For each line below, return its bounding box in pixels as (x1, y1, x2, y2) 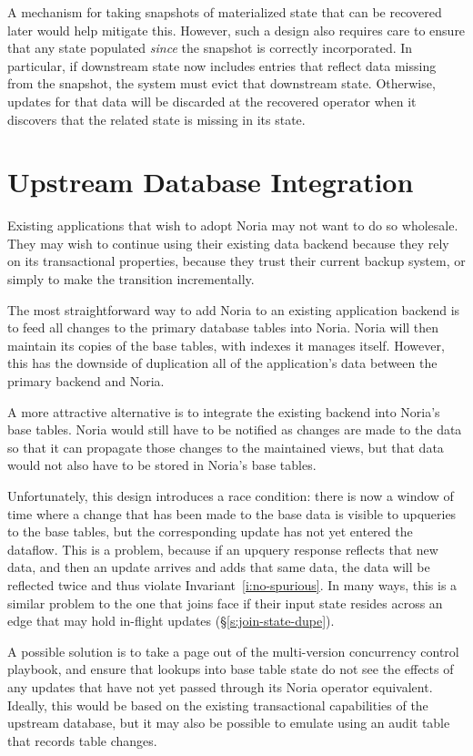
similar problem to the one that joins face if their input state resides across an (7, 593, 443, 612)
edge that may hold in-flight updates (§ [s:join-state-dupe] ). (7, 611, 335, 630)
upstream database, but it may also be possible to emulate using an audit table (7, 713, 450, 732)
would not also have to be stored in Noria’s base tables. (7, 455, 317, 475)
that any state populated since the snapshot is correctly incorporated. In (7, 38, 413, 57)
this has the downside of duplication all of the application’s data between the (7, 353, 438, 373)
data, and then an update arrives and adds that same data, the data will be (7, 557, 430, 577)
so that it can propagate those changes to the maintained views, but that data (7, 437, 444, 456)
